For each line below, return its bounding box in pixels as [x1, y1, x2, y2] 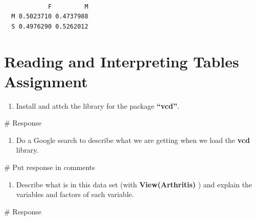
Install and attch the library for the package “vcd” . [16, 100, 179, 111]
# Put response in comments [4, 162, 95, 173]
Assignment [4, 70, 88, 91]
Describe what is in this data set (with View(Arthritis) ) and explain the [16, 179, 252, 189]
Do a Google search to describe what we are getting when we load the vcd [16, 134, 250, 145]
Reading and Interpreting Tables [4, 51, 239, 71]
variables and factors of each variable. [16, 189, 134, 200]
